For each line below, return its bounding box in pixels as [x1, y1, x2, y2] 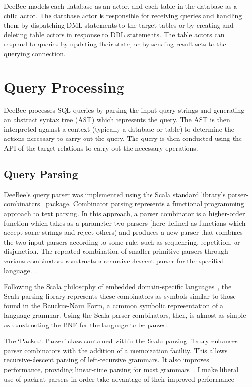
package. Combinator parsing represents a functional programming [46, 199, 244, 209]
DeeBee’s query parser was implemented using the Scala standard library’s [4, 189, 226, 199]
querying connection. [4, 48, 66, 58]
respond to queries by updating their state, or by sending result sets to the [4, 39, 226, 49]
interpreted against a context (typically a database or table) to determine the [4, 124, 234, 134]
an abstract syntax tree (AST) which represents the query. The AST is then [4, 114, 230, 124]
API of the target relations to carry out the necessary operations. [4, 143, 198, 153]
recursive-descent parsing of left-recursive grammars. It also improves [4, 355, 209, 365]
